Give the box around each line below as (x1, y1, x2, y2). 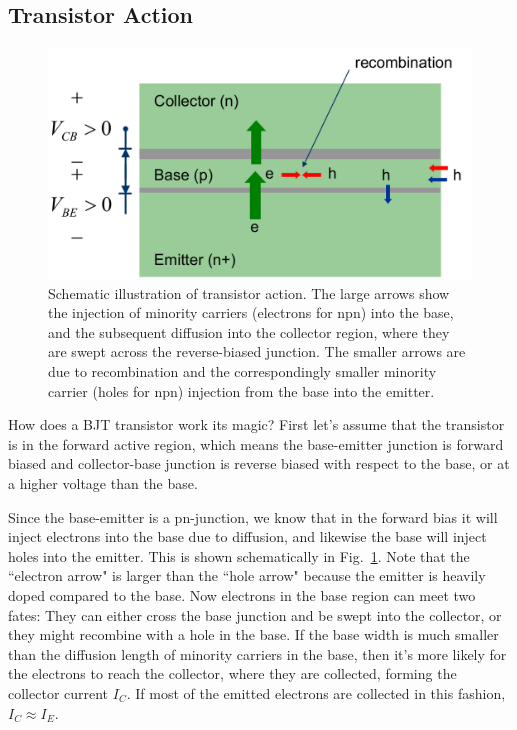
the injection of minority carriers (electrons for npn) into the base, (48, 302, 454, 323)
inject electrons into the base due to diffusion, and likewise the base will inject (8, 526, 487, 547)
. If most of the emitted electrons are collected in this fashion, (126, 682, 506, 703)
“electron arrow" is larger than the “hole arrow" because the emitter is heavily (8, 565, 486, 586)
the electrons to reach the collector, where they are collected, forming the (8, 663, 457, 684)
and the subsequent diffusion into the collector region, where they (48, 321, 450, 342)
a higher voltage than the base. (8, 473, 198, 494)
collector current (8, 682, 109, 703)
